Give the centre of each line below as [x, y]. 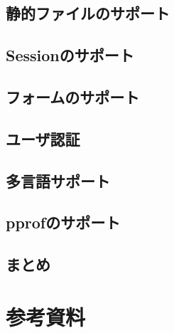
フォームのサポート [73, 96]
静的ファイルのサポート [88, 13]
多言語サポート [58, 180]
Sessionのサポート [70, 55]
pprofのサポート [63, 222]
